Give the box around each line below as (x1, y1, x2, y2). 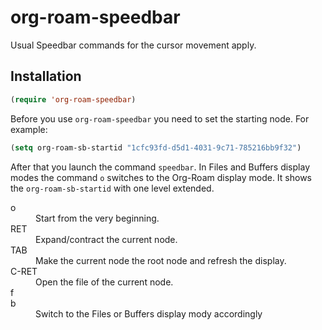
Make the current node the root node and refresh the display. (35, 254, 287, 266)
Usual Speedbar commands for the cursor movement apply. (10, 39, 257, 51)
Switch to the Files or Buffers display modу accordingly (35, 307, 263, 320)
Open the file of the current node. (35, 276, 174, 288)
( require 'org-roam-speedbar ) (10, 94, 137, 105)
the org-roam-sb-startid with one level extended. (10, 182, 215, 194)
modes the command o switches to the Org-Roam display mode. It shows (10, 171, 312, 183)
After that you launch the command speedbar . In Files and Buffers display (10, 161, 310, 173)
